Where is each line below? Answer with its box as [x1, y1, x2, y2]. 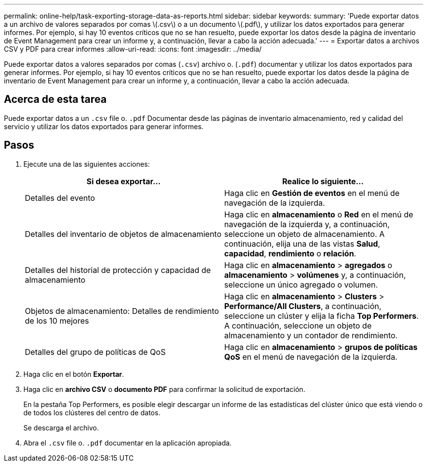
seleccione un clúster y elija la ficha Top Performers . [224, 311, 419, 321]
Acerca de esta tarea [4, 93, 107, 106]
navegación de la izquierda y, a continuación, [224, 219, 390, 229]
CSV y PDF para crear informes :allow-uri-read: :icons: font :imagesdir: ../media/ [4, 45, 262, 53]
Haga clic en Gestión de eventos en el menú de [224, 188, 400, 198]
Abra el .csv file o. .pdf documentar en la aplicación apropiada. [23, 438, 232, 447]
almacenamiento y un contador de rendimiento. [224, 330, 398, 340]
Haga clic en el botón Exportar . [23, 369, 124, 378]
